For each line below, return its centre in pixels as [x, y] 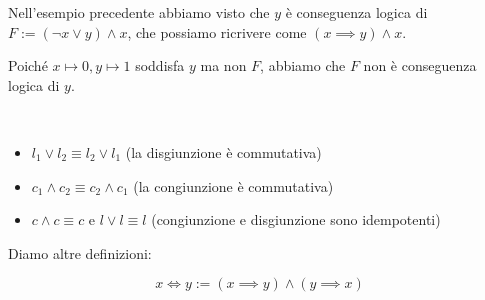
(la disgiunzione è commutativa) [223, 151]
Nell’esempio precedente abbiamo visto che [139, 12]
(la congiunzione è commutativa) [233, 185]
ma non [223, 65]
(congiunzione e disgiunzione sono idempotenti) [296, 219]
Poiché [28, 65]
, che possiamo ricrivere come [217, 31]
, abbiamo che [303, 65]
